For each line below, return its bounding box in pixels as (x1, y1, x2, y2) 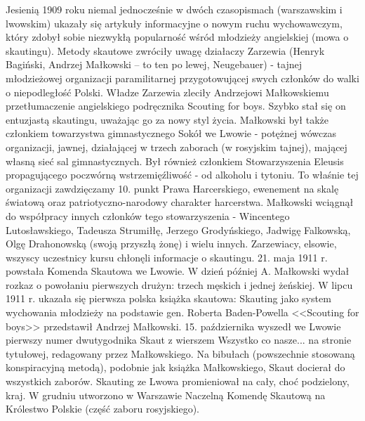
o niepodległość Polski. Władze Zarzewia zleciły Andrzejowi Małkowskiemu (6, 84, 329, 99)
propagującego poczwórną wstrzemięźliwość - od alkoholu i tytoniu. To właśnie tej (6, 167, 359, 182)
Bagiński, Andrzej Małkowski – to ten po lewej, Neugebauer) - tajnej (6, 57, 303, 72)
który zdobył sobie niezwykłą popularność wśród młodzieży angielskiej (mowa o (6, 30, 349, 44)
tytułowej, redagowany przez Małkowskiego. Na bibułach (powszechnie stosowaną (6, 346, 355, 361)
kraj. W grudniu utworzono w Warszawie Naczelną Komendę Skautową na (6, 387, 326, 402)
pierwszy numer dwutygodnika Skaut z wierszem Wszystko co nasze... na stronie (6, 332, 352, 347)
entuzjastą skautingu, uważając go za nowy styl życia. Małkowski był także (6, 112, 329, 127)
